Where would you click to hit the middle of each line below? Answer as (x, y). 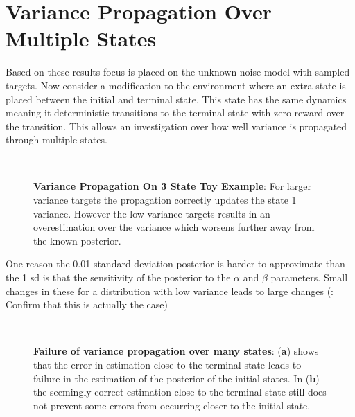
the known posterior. (77, 240)
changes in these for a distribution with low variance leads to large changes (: (170, 291)
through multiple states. (57, 140)
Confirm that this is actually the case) (87, 304)
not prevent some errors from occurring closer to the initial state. (172, 405)
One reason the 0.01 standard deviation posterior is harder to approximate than (175, 264)
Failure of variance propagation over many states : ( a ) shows (176, 351)
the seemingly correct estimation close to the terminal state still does (180, 392)
